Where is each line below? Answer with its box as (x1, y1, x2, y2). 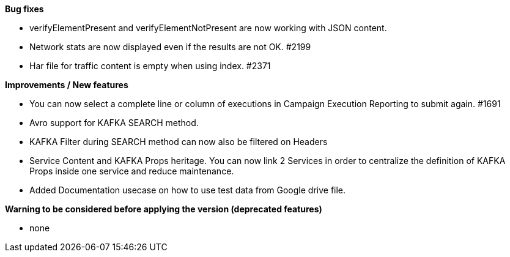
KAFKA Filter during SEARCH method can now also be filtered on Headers (29, 136, 328, 147)
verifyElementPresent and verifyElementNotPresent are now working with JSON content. (29, 23, 387, 33)
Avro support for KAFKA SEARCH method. (29, 117, 199, 128)
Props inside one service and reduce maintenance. (29, 166, 234, 176)
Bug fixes (5, 4, 44, 14)
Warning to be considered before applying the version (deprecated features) (5, 204, 322, 214)
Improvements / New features (5, 80, 128, 90)
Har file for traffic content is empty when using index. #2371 (29, 61, 271, 71)
